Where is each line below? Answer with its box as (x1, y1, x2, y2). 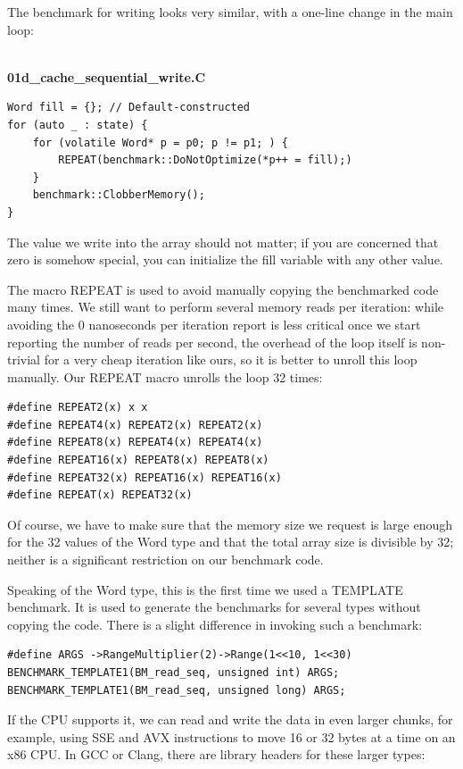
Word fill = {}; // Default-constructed (7, 101, 251, 114)
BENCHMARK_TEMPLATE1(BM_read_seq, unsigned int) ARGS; (7, 666, 340, 679)
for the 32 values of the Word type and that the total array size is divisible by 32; (7, 532, 454, 551)
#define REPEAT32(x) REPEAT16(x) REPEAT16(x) (7, 471, 282, 484)
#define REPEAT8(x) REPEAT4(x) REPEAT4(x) (7, 436, 263, 449)
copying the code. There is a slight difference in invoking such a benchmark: (7, 614, 423, 633)
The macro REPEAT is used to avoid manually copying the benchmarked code (7, 280, 439, 298)
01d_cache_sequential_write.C (7, 67, 206, 86)
